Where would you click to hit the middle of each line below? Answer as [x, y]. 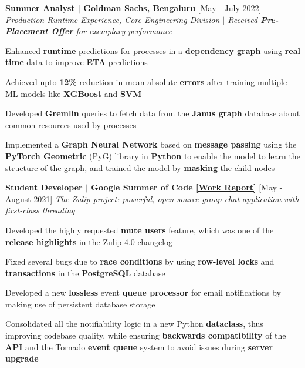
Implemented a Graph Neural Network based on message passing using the [151, 144]
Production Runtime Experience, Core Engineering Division [113, 19]
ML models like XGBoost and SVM [74, 93]
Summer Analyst [40, 8]
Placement [27, 31]
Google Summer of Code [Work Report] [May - [187, 187]
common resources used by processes [71, 124]
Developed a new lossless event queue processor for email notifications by [143, 292]
